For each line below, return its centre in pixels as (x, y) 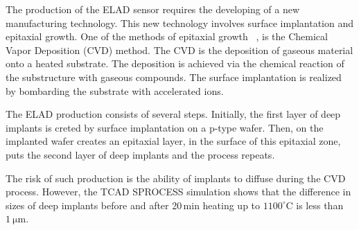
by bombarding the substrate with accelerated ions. (115, 90)
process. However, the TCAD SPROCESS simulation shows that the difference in (178, 192)
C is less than (315, 205)
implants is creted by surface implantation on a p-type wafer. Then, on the (165, 127)
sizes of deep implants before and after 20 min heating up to (133, 205)
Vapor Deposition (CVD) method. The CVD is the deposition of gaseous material (179, 50)
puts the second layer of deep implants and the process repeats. (140, 154)
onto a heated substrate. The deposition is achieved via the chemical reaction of (175, 63)
